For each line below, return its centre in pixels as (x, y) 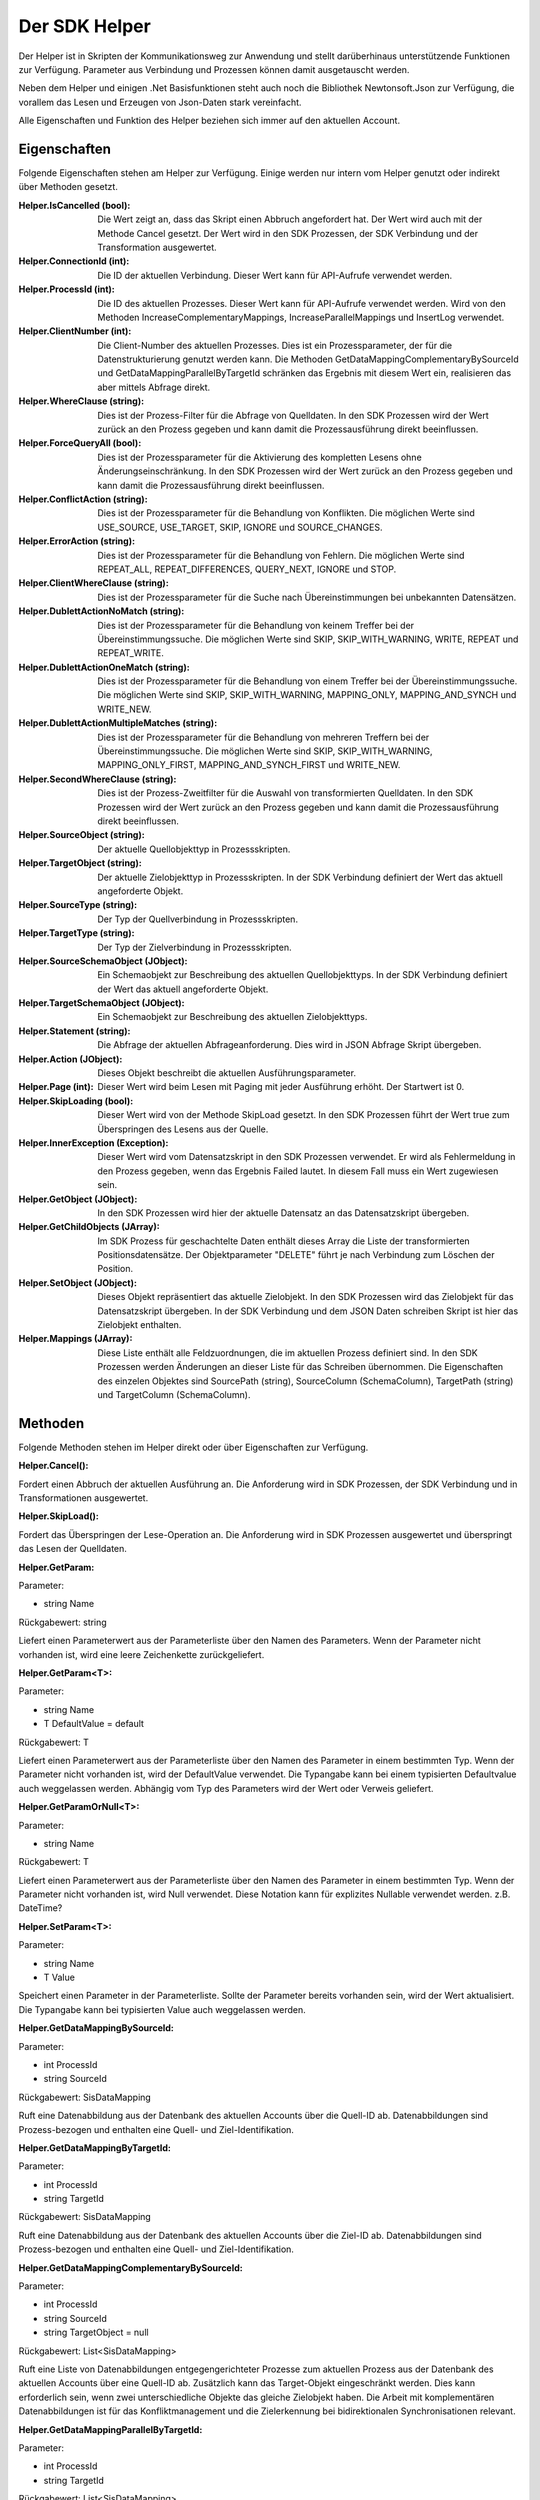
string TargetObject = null (96, 2332)
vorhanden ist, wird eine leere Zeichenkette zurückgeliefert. (141, 1654)
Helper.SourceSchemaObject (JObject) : (103, 961)
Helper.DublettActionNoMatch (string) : (101, 611)
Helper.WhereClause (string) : (81, 401)
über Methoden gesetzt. (68, 187)
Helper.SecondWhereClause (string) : (97, 779)
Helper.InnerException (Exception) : (93, 1142)
